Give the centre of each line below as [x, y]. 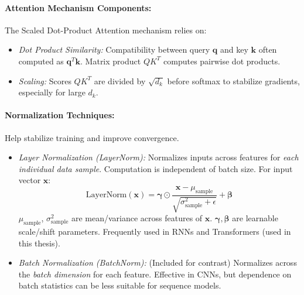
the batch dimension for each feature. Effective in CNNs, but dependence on [155, 274]
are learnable [255, 218]
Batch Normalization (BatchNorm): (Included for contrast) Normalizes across [158, 263]
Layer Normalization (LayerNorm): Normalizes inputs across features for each [158, 157]
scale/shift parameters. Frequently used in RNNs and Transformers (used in [155, 231]
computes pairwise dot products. [222, 61]
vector [30, 180]
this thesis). [39, 243]
